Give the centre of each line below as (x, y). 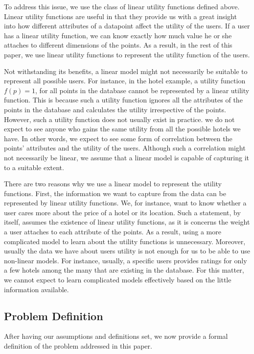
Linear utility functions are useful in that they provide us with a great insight (120, 16)
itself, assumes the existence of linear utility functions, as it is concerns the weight (127, 222)
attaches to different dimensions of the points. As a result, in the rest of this (118, 45)
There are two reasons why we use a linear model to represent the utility (113, 184)
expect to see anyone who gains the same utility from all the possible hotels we (122, 129)
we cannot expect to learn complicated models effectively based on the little (118, 280)
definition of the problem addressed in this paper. (78, 346)
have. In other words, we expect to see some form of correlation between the (118, 138)
